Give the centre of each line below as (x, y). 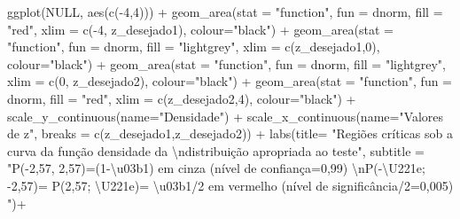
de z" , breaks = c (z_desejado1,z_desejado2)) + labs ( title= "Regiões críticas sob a (230, 133)
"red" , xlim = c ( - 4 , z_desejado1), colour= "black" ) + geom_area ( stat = (200, 29)
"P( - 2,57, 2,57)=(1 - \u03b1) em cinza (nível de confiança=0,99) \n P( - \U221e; (216, 168)
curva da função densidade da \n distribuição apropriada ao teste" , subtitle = (216, 150)
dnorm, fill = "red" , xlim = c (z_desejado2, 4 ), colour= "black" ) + (182, 98)
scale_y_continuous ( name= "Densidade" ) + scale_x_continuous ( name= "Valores (226, 116)
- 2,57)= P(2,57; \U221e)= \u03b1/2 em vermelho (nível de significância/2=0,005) (230, 185)
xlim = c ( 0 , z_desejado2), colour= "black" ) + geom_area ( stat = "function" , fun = (230, 81)
